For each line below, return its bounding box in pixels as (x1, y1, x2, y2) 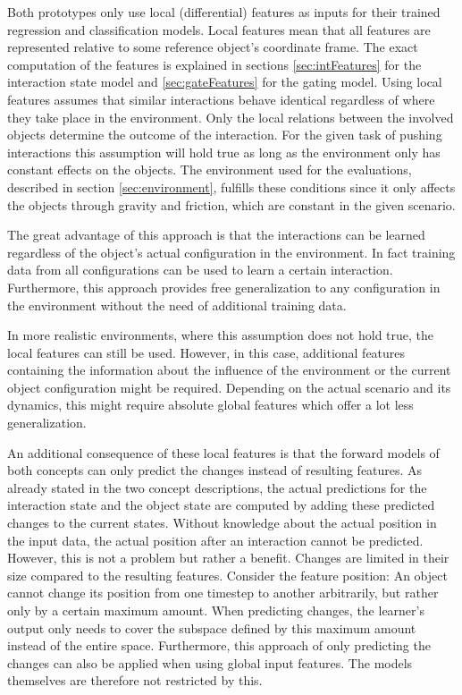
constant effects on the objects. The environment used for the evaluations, (7, 160, 412, 179)
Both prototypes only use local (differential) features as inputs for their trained (7, 3, 441, 21)
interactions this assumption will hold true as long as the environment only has (7, 142, 441, 161)
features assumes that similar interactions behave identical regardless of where (7, 89, 435, 108)
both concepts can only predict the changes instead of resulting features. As (7, 461, 423, 479)
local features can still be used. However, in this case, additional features (7, 343, 406, 361)
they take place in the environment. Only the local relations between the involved (7, 107, 454, 126)
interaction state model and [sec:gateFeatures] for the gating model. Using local (7, 72, 442, 91)
